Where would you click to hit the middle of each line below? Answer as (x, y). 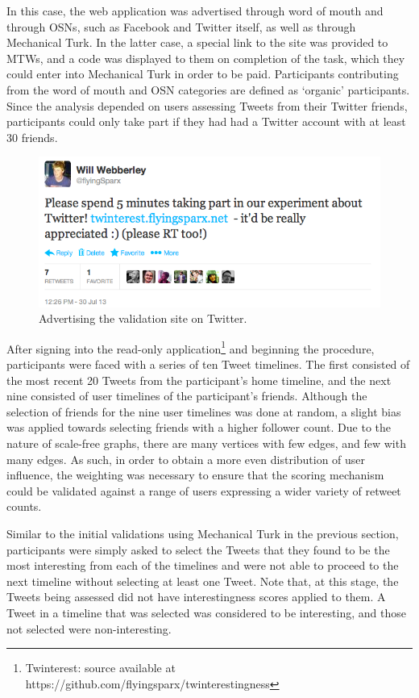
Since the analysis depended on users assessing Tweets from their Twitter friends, (207, 105)
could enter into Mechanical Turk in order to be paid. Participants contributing (203, 74)
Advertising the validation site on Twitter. (143, 318)
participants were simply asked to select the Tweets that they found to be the (198, 549)
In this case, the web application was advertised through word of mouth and (195, 10)
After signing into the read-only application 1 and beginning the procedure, (191, 347)
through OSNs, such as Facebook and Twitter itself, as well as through (181, 26)
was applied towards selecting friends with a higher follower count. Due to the (199, 427)
